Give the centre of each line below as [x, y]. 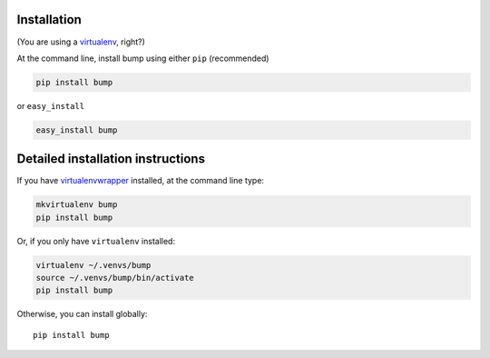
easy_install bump [77, 130]
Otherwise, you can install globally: [82, 314]
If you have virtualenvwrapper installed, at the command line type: [141, 181]
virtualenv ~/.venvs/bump [93, 265]
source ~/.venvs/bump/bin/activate [115, 278]
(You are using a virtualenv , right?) [81, 42]
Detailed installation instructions [111, 159]
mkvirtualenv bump [77, 205]
